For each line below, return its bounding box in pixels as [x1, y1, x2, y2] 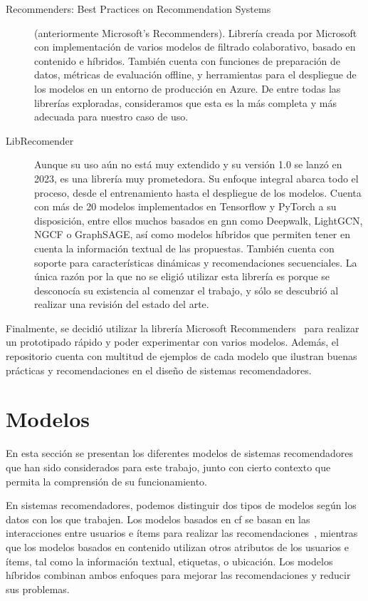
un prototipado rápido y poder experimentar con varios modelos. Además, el [6, 334, 339, 349]
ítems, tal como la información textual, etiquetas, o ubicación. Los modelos [6, 553, 333, 568]
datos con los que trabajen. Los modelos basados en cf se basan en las [6, 511, 310, 526]
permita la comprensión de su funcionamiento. [6, 473, 207, 488]
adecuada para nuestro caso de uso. [34, 109, 189, 124]
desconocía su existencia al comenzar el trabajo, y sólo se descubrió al [34, 282, 339, 297]
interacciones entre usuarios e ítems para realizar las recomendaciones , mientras [6, 525, 358, 540]
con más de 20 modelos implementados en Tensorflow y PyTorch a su [34, 199, 337, 214]
